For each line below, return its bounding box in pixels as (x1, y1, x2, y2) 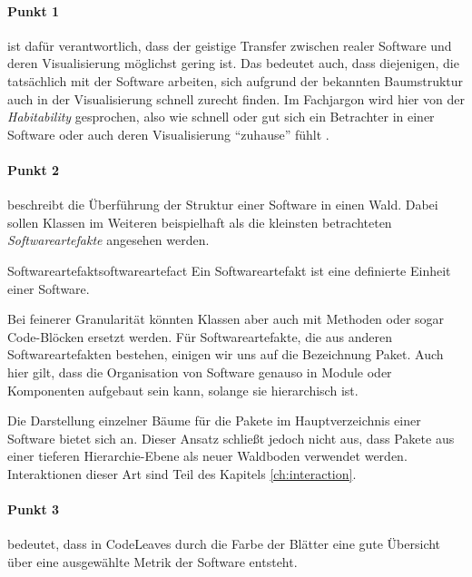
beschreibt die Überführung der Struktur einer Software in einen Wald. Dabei (7, 195, 438, 214)
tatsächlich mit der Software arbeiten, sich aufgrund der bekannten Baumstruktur (7, 71, 464, 90)
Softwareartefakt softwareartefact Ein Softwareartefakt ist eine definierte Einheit (7, 260, 451, 279)
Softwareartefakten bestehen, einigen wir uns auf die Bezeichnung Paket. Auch (7, 345, 444, 364)
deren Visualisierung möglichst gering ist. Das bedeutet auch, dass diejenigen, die (7, 54, 459, 73)
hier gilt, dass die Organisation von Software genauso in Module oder (7, 362, 392, 381)
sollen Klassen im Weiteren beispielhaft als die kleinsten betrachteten (7, 212, 392, 231)
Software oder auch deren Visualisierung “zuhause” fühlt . (7, 124, 329, 143)
